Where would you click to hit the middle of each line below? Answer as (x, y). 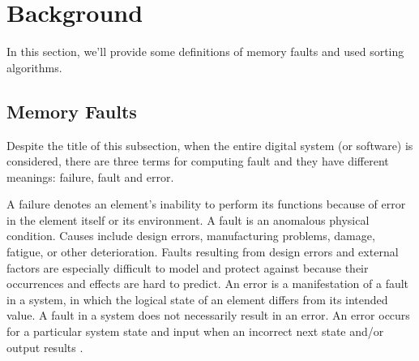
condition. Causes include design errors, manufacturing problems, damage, (191, 236)
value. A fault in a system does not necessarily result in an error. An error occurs (208, 315)
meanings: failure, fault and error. (90, 176)
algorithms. (34, 67)
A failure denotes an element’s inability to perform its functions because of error (206, 204)
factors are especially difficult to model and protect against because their (188, 267)
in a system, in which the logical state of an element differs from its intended (197, 299)
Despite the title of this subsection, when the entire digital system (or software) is (210, 145)
